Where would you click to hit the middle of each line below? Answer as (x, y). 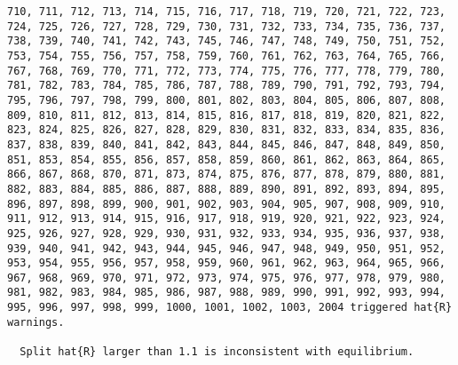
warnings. (36, 322)
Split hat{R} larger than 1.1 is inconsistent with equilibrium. (217, 352)
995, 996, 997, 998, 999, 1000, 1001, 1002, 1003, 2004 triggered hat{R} (230, 308)
